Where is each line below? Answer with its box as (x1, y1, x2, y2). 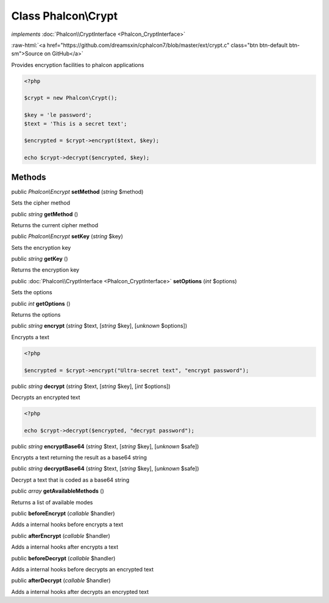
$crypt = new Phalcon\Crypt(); (24, 94, 118, 102)
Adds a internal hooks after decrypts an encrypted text (11, 588, 149, 595)
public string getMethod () (11, 210, 79, 217)
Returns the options (11, 311, 61, 319)
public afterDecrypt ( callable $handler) (11, 577, 111, 584)
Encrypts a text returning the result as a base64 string (11, 454, 147, 461)
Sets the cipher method (11, 199, 70, 206)
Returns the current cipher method (11, 221, 99, 228)
